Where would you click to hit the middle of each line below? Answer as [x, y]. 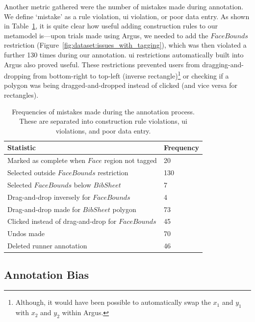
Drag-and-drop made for [44, 209]
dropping [17, 75]
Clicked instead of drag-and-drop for [62, 221]
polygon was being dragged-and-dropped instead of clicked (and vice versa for [121, 85]
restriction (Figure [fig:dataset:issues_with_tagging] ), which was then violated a [125, 45]
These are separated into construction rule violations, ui [103, 121]
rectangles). [21, 95]
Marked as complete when [47, 160]
